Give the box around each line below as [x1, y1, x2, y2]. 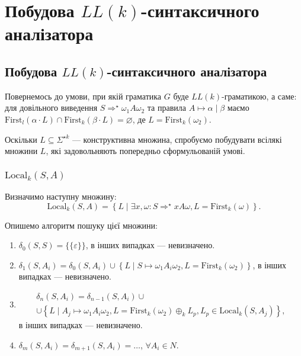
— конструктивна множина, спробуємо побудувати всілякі [72, 133, 282, 145]
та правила [147, 101, 187, 114]
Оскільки [5, 133, 37, 145]
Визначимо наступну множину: [5, 190, 117, 203]
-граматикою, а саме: [221, 89, 297, 102]
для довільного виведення [5, 101, 98, 114]
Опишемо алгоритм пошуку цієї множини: [5, 219, 158, 231]
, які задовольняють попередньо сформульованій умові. [46, 145, 245, 157]
